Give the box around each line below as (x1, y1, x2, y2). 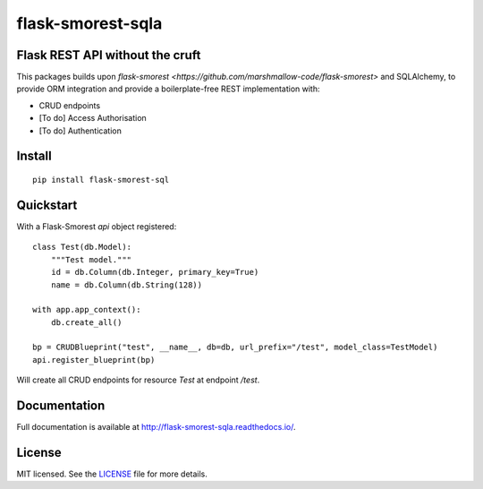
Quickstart (16, 197, 78, 212)
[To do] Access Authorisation (38, 113, 147, 124)
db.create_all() (50, 317, 123, 327)
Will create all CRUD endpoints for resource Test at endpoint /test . (16, 374, 260, 385)
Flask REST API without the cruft (16, 47, 201, 63)
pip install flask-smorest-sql (32, 175, 170, 185)
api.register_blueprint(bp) (32, 355, 156, 365)
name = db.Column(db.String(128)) (50, 279, 203, 290)
